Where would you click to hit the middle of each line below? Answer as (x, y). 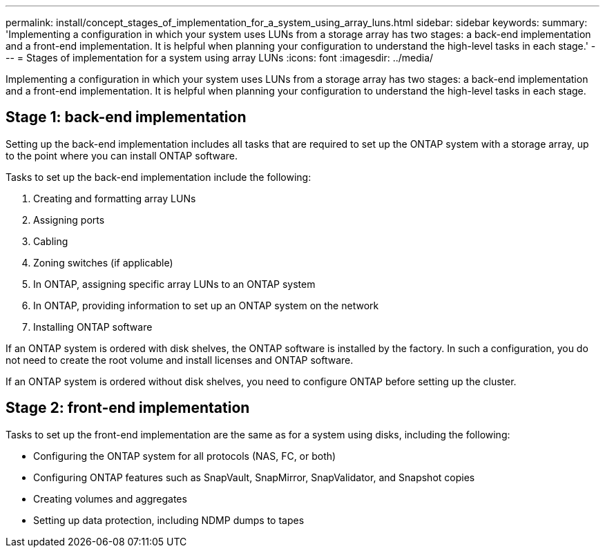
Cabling (51, 241)
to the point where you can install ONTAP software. (122, 155)
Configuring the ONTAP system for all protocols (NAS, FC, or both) (185, 456)
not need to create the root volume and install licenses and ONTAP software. (180, 360)
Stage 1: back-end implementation (126, 117)
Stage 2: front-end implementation (128, 408)
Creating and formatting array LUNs (115, 198)
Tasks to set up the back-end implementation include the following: (159, 177)
